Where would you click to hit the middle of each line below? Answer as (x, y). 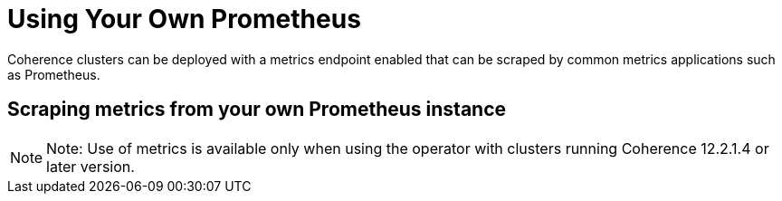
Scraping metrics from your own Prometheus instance (257, 110)
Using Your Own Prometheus (184, 19)
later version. (91, 166)
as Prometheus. (54, 74)
